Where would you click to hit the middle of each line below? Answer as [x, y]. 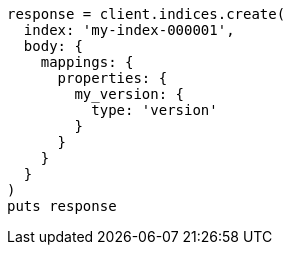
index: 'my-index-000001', [129, 30]
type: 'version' [154, 110]
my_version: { [129, 94]
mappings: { [87, 62]
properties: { [112, 78]
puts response [62, 206]
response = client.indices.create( [146, 14]
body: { [53, 46]
